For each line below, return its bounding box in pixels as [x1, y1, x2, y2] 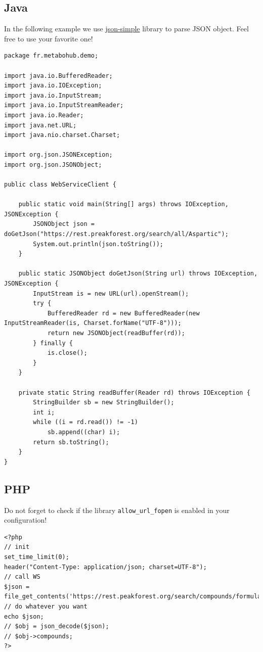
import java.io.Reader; [4, 111, 84, 119]
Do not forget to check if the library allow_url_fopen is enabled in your [4, 504, 230, 515]
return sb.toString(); [33, 438, 109, 446]
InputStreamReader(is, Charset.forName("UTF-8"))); [4, 319, 182, 327]
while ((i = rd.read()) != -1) [33, 418, 138, 426]
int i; [33, 408, 55, 416]
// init [4, 543, 30, 551]
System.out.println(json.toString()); [33, 240, 163, 248]
